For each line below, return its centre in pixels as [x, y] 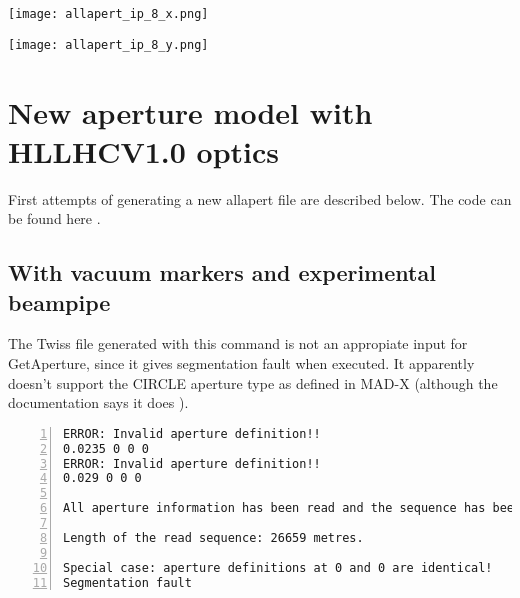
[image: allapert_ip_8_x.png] [108, 14]
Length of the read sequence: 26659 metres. [213, 537]
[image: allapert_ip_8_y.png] [108, 44]
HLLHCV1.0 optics [144, 150]
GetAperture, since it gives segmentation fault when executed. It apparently [241, 363]
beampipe [59, 301]
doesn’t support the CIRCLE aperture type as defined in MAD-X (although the [253, 382]
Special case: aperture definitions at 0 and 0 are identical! [278, 567]
